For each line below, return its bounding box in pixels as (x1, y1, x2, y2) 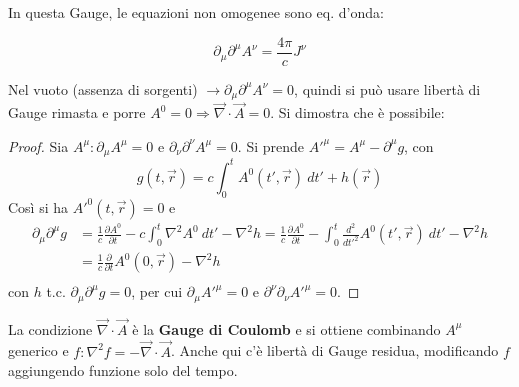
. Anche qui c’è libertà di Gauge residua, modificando (171, 340, 499, 361)
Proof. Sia (8, 135, 69, 156)
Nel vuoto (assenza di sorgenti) (8, 78, 198, 99)
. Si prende (237, 135, 305, 156)
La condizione (8, 318, 93, 339)
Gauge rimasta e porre (8, 102, 146, 123)
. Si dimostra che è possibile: (270, 102, 445, 123)
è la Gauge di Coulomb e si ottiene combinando (132, 318, 441, 339)
